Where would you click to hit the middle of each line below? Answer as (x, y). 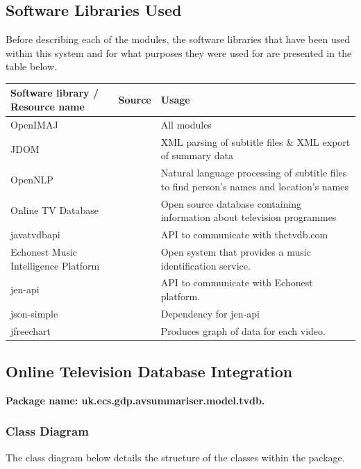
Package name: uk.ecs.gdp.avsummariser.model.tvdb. (135, 400)
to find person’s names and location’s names (254, 186)
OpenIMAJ (34, 124)
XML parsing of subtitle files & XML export (255, 141)
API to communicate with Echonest (237, 282)
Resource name (48, 107)
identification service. (205, 265)
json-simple (34, 313)
